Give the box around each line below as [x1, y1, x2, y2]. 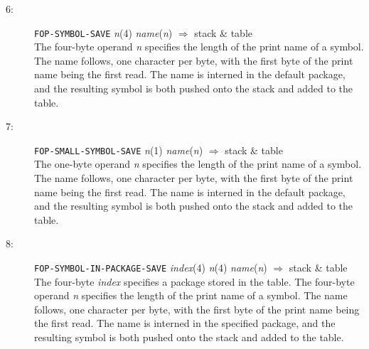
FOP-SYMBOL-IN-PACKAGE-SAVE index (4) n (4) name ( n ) [34, 260, 267, 275]
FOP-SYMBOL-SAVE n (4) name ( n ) [34, 25, 173, 40]
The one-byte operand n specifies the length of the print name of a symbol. [34, 156, 362, 171]
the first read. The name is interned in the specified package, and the [34, 316, 336, 331]
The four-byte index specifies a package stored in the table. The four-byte [34, 274, 355, 289]
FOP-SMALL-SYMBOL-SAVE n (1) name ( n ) [34, 142, 203, 157]
